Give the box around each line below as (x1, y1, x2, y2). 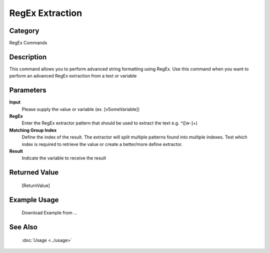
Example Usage (9, 195, 59, 204)
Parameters (9, 86, 46, 94)
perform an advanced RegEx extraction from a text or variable (9, 73, 137, 79)
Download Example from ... (21, 210, 77, 216)
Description (9, 52, 47, 61)
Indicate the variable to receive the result (21, 155, 106, 161)
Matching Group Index (9, 127, 57, 133)
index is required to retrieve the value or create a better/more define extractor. (21, 141, 182, 147)
